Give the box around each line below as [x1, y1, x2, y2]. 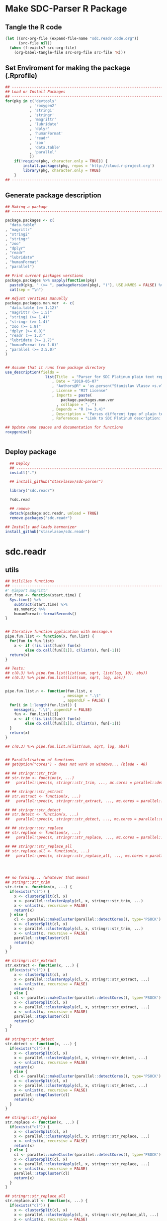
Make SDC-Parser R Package [5, 3, 127, 14]
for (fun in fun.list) [9, 639, 55, 644]
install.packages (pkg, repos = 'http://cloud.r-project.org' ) [23, 163, 155, 168]
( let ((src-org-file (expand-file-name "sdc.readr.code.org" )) [5, 36, 139, 41]
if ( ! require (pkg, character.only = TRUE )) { [14, 159, 108, 164]
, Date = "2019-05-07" [52, 379, 99, 384]
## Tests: [5, 666, 26, 671]
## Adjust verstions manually [5, 296, 68, 301]
